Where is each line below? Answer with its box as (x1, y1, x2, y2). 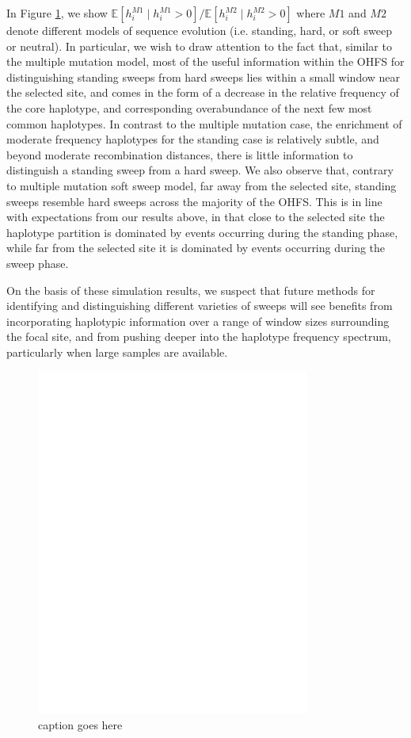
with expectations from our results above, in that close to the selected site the (6, 208, 385, 225)
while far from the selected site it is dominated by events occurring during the (6, 239, 386, 256)
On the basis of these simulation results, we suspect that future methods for (6, 281, 375, 298)
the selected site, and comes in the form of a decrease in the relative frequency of (6, 84, 399, 101)
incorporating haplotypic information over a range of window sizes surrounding (6, 312, 390, 329)
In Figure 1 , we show (6, 5, 108, 21)
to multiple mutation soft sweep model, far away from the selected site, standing (6, 177, 397, 193)
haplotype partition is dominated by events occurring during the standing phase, (6, 224, 398, 240)
